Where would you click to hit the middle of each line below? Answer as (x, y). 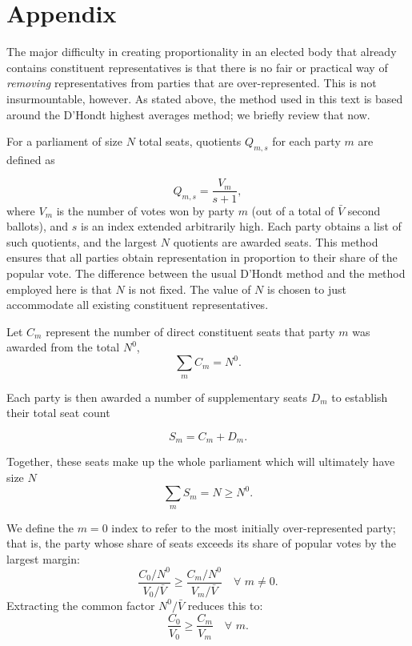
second (364, 210)
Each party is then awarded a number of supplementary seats (157, 397)
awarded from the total (63, 347)
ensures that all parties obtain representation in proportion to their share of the (202, 257)
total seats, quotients (190, 141)
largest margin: (43, 558)
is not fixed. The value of (190, 289)
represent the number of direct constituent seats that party (190, 331)
